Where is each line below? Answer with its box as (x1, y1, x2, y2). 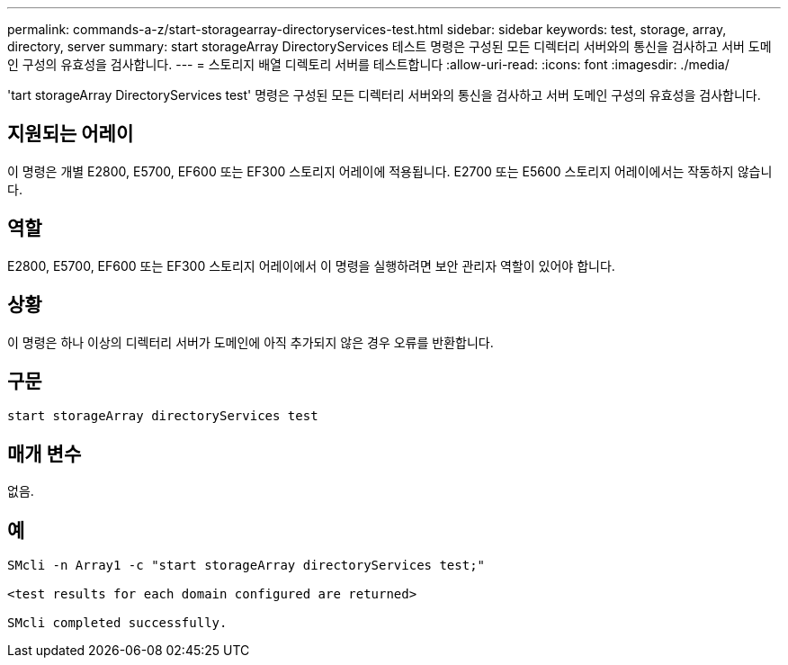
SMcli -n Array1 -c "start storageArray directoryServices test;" (7, 558, 486, 573)
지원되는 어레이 (7, 122, 134, 146)
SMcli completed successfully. (7, 616, 228, 631)
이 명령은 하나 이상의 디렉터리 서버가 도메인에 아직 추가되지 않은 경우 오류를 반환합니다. (7, 334, 494, 350)
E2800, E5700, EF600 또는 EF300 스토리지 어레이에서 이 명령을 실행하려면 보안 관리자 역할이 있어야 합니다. (7, 257, 615, 274)
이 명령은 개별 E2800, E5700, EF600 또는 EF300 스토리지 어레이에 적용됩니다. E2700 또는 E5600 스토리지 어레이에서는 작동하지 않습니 (7, 163, 773, 179)
